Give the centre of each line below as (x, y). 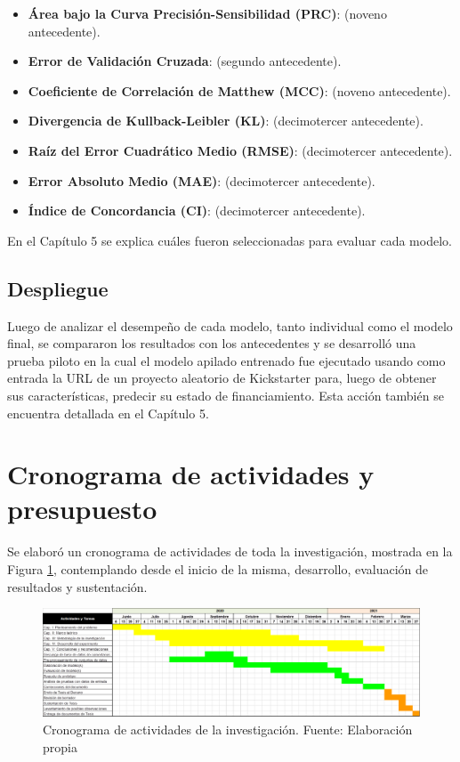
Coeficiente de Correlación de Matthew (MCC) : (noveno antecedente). (239, 90)
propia (60, 746)
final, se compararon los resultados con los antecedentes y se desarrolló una (212, 343)
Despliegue (58, 288)
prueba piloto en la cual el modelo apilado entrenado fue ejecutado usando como (226, 360)
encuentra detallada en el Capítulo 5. (108, 413)
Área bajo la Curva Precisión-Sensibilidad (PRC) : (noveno (207, 13)
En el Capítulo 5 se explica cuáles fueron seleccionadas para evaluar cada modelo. (230, 240)
